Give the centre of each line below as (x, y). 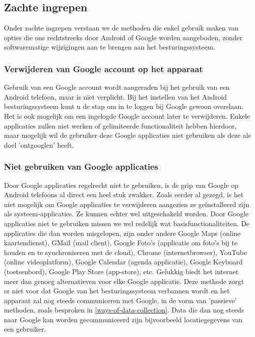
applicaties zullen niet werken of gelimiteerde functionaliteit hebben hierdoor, (120, 125)
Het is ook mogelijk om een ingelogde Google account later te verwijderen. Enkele (127, 116)
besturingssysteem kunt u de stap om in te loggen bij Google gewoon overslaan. (124, 106)
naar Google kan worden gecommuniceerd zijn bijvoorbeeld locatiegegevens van (123, 319)
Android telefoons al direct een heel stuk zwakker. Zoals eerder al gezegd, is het (124, 194)
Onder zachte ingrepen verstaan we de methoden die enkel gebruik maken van (121, 28)
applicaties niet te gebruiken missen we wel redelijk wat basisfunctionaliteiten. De (127, 223)
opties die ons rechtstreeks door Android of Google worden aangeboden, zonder (123, 37)
